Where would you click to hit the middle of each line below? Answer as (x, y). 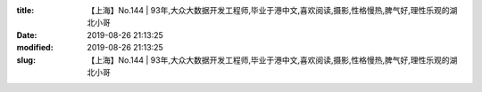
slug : (26, 60)
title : (25, 10)
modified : (35, 48)
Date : (27, 34)
